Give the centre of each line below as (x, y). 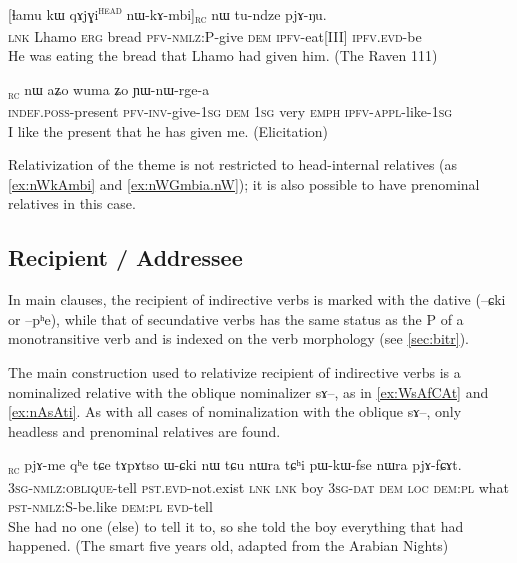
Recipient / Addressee (125, 257)
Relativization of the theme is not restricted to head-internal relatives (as (233, 164)
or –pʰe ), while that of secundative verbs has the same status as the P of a (236, 318)
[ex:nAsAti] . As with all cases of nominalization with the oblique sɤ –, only (235, 411)
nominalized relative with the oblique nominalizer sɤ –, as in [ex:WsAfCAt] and (248, 391)
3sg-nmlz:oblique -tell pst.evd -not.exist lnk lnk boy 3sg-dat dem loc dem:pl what (258, 486)
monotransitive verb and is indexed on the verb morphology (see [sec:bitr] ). (238, 338)
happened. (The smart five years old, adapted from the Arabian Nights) (228, 545)
